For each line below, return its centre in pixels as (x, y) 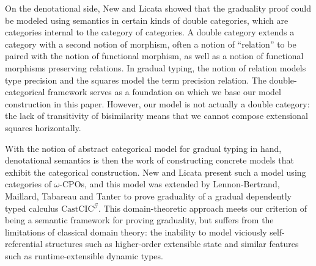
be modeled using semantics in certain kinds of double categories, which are (147, 20)
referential (24, 244)
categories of (28, 184)
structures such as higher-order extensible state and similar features (172, 244)
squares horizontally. (43, 127)
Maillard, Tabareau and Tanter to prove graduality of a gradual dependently (148, 196)
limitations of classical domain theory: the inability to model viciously (136, 232)
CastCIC (78, 209)
